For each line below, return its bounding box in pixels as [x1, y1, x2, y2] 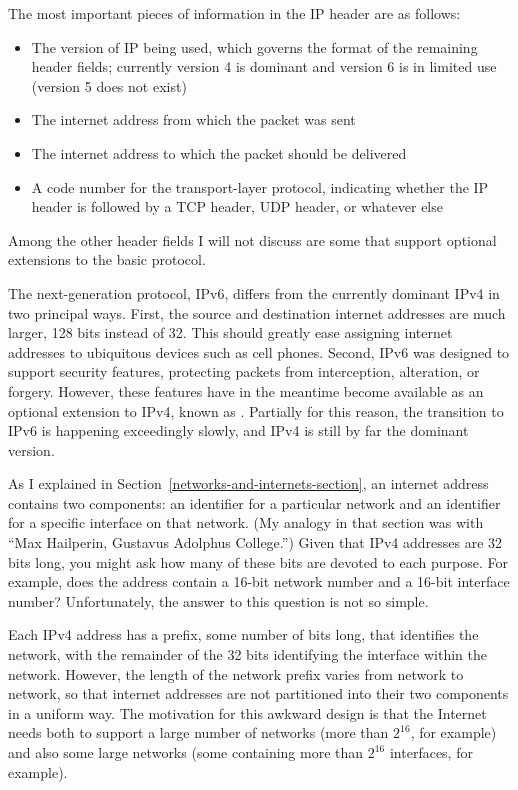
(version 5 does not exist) [31, 75, 187, 96]
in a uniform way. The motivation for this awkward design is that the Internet [8, 702, 487, 723]
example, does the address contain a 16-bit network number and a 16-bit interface [8, 571, 510, 592]
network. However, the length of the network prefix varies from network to [8, 663, 464, 684]
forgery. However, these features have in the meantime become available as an [8, 380, 484, 401]
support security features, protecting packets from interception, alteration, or [8, 361, 480, 382]
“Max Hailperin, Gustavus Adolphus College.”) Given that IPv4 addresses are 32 [8, 532, 503, 553]
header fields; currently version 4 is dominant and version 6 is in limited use [31, 56, 497, 77]
